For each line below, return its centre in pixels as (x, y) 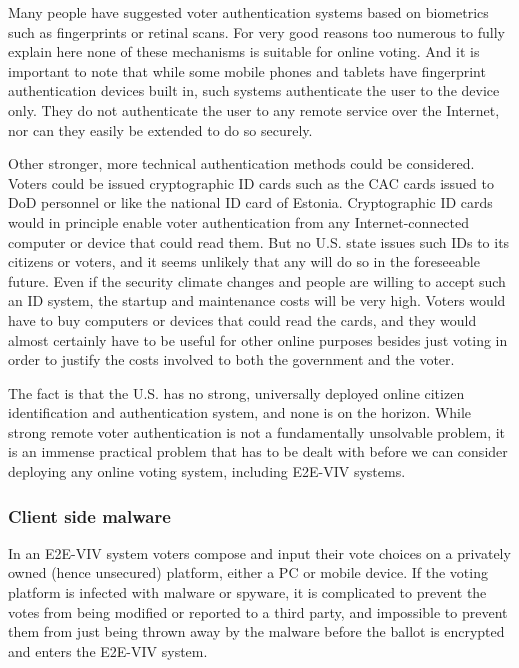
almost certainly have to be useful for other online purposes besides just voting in (258, 339)
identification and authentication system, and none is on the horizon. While (240, 412)
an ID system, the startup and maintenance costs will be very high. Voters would (257, 300)
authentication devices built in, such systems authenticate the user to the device (254, 90)
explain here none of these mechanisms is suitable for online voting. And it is (244, 51)
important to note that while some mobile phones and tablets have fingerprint (247, 70)
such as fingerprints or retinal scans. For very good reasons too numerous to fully (256, 31)
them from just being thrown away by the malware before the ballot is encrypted (256, 631)
